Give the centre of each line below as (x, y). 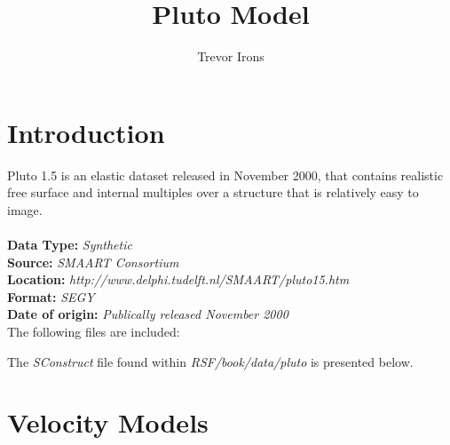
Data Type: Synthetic (70, 245)
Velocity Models (108, 422)
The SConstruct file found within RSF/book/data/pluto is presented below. (210, 361)
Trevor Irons (231, 56)
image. (25, 209)
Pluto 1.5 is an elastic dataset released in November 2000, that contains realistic (225, 175)
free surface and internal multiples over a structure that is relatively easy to (213, 192)
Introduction (86, 132)
